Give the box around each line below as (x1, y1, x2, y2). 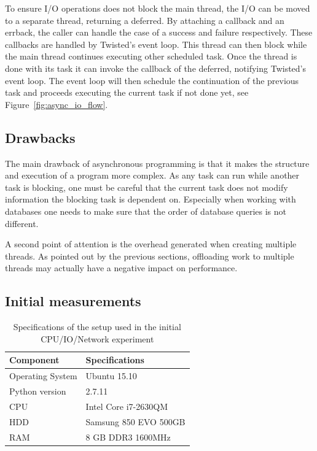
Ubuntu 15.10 (85, 369, 137, 382)
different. (5, 217, 39, 229)
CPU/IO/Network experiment (41, 332, 154, 345)
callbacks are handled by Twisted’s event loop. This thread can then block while (5, 37, 307, 50)
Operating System (9, 369, 77, 382)
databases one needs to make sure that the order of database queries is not (5, 204, 286, 217)
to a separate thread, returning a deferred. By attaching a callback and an (5, 13, 284, 26)
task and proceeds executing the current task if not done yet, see (5, 86, 249, 99)
